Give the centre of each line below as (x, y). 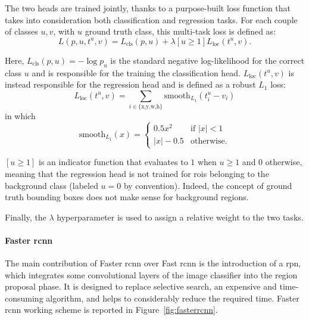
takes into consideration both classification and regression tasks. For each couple (151, 19)
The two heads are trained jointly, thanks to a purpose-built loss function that (148, 8)
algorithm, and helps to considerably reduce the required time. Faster (173, 298)
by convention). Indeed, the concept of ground (208, 185)
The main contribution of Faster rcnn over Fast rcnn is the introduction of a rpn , (153, 263)
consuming (24, 298)
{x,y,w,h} (151, 107)
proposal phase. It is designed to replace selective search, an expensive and (141, 286)
